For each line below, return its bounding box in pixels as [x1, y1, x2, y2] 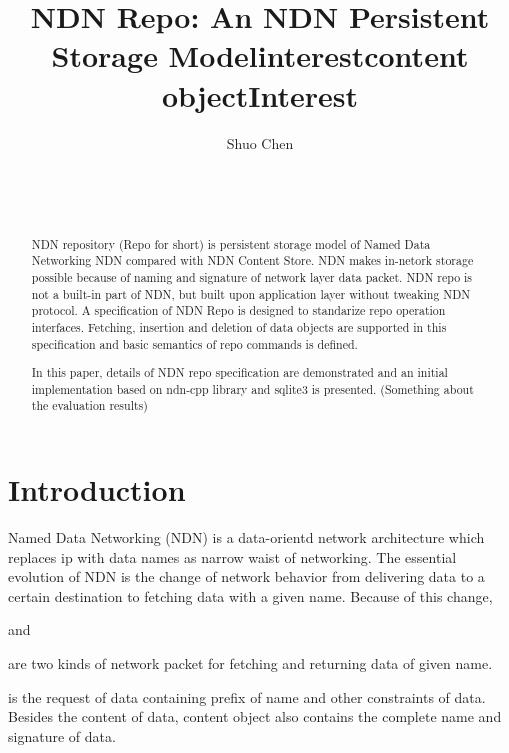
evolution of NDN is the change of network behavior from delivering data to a [8, 566, 485, 587]
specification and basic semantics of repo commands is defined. [31, 335, 358, 352]
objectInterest [161, 74, 359, 115]
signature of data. [8, 725, 116, 746]
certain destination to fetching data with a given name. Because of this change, [8, 585, 493, 606]
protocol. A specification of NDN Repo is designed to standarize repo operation [31, 302, 446, 319]
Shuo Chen [226, 132, 294, 153]
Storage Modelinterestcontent [51, 35, 469, 76]
